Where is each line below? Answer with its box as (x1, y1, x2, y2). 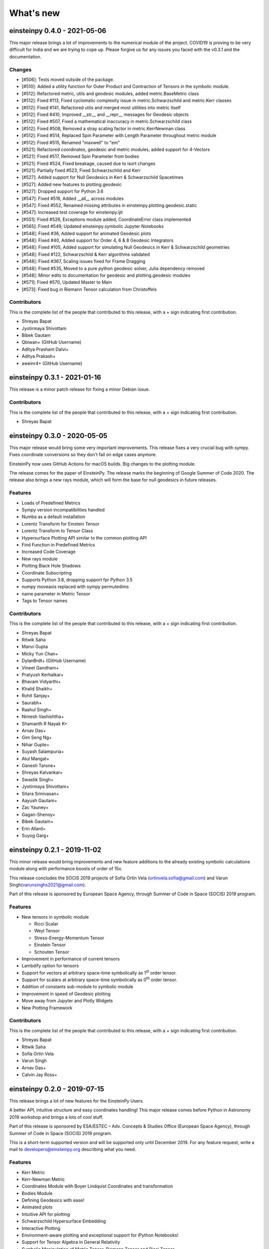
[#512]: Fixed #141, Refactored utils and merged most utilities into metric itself (21, 104, 181, 110)
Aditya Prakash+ (21, 353, 56, 359)
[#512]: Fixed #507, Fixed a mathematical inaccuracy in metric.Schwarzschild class (21, 118, 192, 124)
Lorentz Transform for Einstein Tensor (21, 521, 100, 527)
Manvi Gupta (21, 643, 48, 649)
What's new (9, 7, 60, 18)
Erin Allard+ (21, 825, 46, 831)
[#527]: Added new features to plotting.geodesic (21, 181, 122, 187)
